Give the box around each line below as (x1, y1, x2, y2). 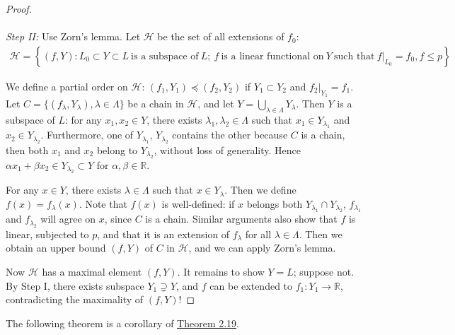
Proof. (6, 1, 32, 16)
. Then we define (224, 182, 296, 197)
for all (245, 226, 272, 241)
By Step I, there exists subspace (6, 278, 144, 293)
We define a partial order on (6, 78, 128, 93)
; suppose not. (293, 264, 355, 279)
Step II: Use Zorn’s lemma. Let (6, 29, 141, 44)
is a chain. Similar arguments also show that (145, 211, 338, 226)
